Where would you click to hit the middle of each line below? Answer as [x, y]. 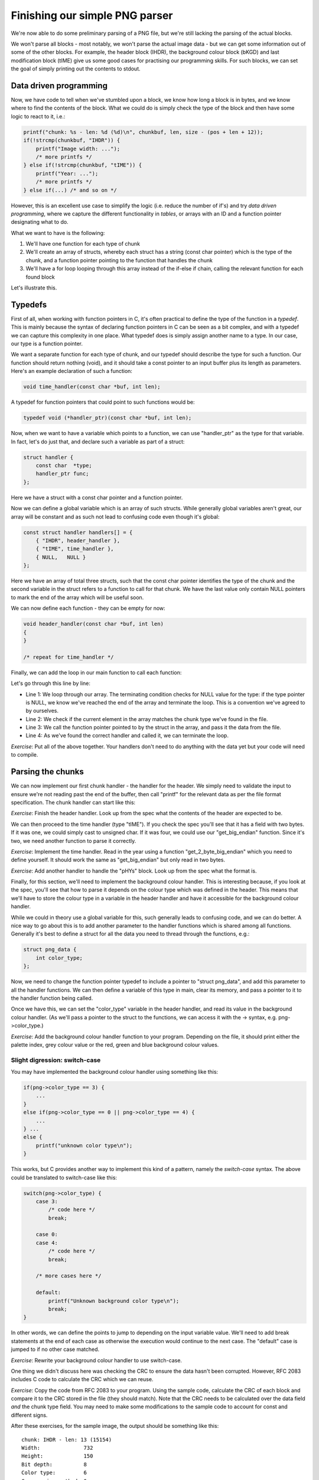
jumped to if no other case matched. [55, 1349]
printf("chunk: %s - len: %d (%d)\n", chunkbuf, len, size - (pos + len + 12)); [143, 132]
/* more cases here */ [69, 1276]
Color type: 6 [54, 1473]
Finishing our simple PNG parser [92, 15]
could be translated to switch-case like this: [64, 1177]
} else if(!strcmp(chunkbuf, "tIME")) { [82, 165]
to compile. [25, 755]
